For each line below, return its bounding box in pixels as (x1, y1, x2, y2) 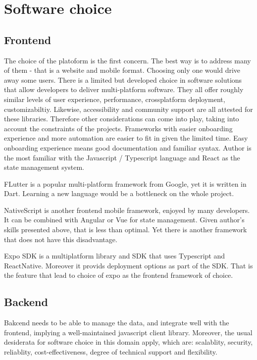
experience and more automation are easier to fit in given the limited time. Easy (4, 133, 248, 143)
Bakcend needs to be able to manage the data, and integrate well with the (4, 317, 229, 328)
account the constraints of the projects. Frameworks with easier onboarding (4, 123, 233, 133)
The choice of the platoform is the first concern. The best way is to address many (4, 55, 251, 65)
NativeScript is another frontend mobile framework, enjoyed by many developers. (4, 205, 250, 215)
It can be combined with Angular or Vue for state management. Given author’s (4, 214, 245, 225)
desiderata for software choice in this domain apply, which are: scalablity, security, (4, 337, 253, 347)
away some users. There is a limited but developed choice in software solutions (4, 74, 242, 85)
